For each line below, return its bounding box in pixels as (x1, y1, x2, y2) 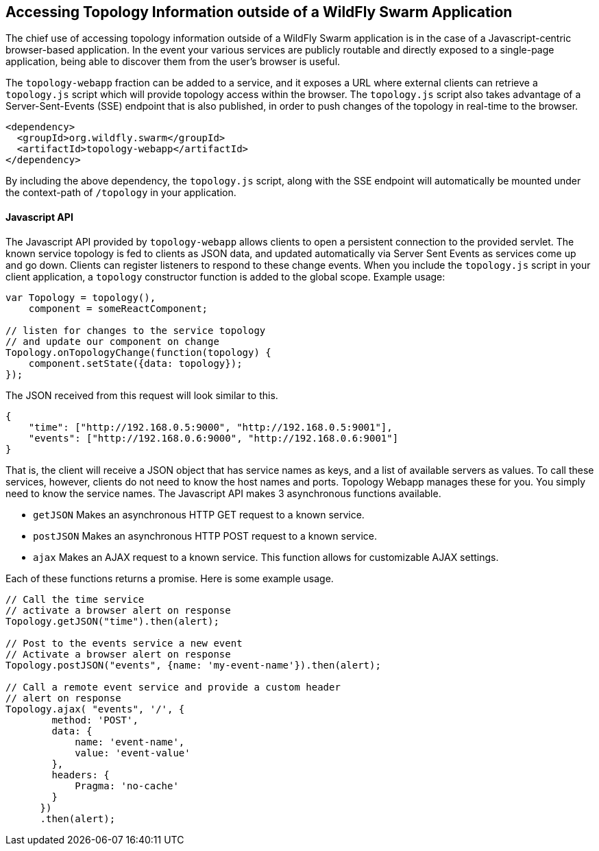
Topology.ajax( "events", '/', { (5, 703, 185, 715)
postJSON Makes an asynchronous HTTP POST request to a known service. (33, 529, 378, 542)
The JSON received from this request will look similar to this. (5, 389, 278, 401)
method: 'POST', (51, 714, 138, 726)
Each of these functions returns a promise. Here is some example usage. (5, 572, 334, 584)
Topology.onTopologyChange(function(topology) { (5, 346, 271, 358)
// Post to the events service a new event (5, 637, 243, 649)
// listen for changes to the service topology (5, 324, 266, 336)
